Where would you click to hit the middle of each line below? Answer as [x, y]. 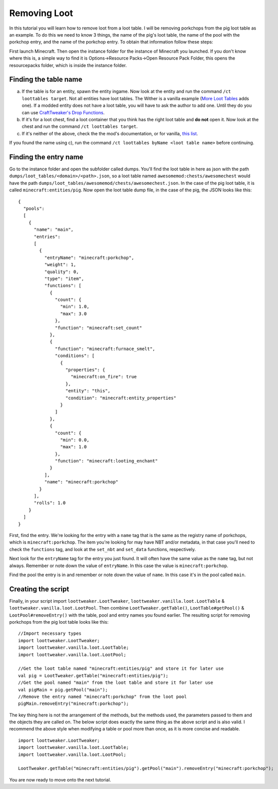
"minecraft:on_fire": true [104, 377]
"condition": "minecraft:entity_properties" [121, 398]
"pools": [34, 209]
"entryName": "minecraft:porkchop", [89, 257]
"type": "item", [64, 279]
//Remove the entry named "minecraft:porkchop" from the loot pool [102, 697]
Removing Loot [41, 13]
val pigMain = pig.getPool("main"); [63, 690]
